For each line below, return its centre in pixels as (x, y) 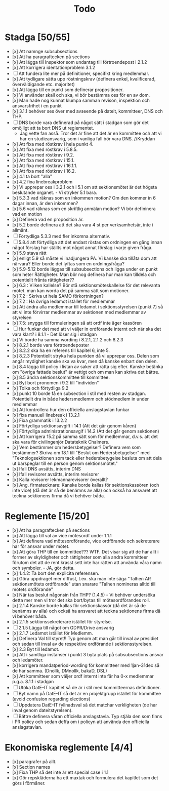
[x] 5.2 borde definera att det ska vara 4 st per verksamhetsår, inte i (82, 225)
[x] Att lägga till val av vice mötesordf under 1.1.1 (62, 535)
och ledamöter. (28, 660)
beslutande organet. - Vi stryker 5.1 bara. (54, 192)
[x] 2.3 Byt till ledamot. (36, 649)
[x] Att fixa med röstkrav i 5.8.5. (45, 149)
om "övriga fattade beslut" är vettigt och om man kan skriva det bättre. (86, 372)
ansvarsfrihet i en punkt (37, 106)
